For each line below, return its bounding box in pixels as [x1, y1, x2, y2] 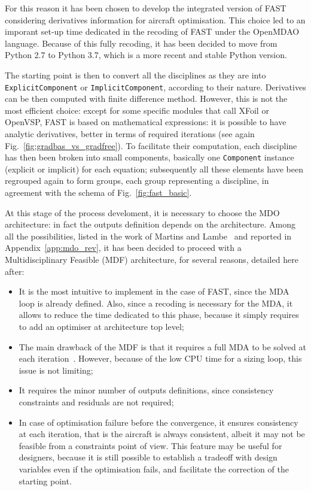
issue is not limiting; [19, 363, 93, 376]
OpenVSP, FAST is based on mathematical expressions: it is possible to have [5, 116, 286, 128]
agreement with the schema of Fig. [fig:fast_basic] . [5, 186, 192, 199]
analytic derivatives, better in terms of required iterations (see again [5, 128, 255, 140]
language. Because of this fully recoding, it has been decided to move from [5, 37, 278, 49]
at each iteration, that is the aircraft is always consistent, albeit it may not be [19, 428, 305, 440]
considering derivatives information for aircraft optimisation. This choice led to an [5, 13, 306, 26]
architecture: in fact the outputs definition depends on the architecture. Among [5, 218, 296, 231]
